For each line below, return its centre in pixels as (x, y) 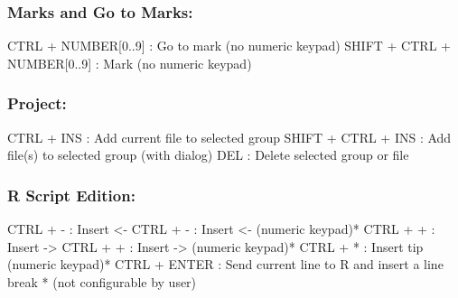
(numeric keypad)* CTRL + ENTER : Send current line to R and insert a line (225, 264)
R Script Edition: (71, 195)
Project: (37, 103)
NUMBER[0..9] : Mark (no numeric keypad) (130, 63)
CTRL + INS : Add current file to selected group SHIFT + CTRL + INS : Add (229, 137)
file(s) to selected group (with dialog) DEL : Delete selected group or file (208, 155)
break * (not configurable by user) (102, 281)
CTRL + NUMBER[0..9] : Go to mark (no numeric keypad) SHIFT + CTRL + (229, 46)
